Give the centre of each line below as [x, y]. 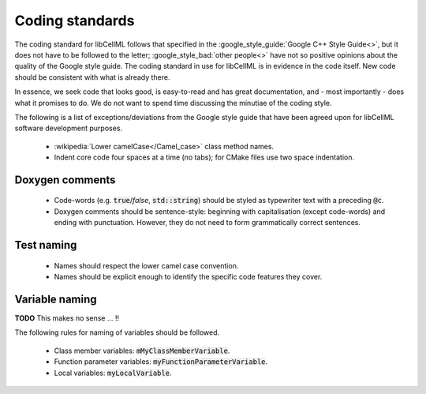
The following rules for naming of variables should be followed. [117, 332]
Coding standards [75, 21]
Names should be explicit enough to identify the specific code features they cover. [188, 277]
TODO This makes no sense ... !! [67, 318]
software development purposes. [68, 128]
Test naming [46, 245]
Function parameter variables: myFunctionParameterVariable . [161, 362]
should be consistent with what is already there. [92, 77]
